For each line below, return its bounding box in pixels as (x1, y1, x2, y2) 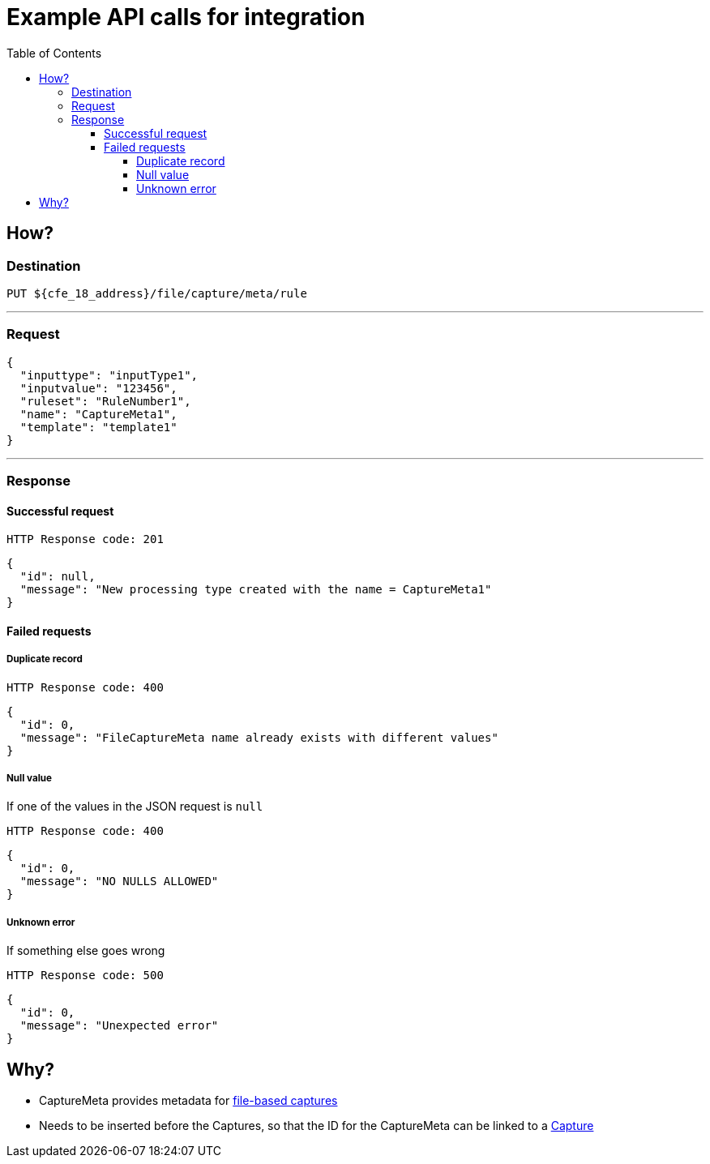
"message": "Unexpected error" (19, 1019, 219, 1033)
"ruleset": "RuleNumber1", (19, 394, 191, 408)
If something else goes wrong (6, 944, 165, 958)
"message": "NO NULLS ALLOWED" (19, 875, 219, 888)
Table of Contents (6, 45, 102, 60)
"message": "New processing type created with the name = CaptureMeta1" (19, 583, 492, 597)
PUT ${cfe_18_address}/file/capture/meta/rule (6, 286, 307, 300)
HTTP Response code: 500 (6, 969, 164, 982)
